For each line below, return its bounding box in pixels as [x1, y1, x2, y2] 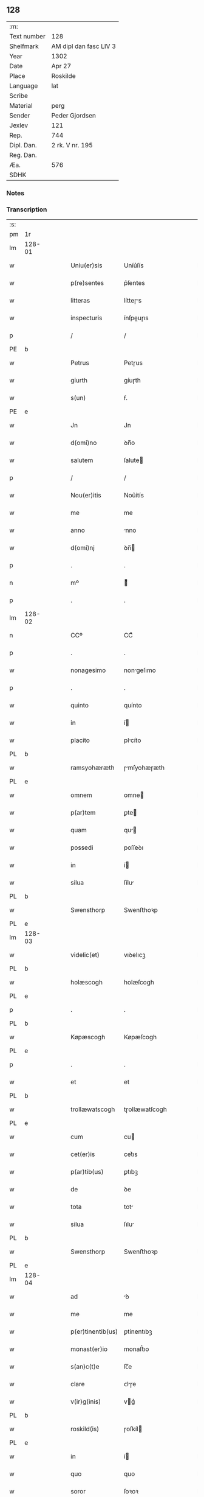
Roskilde [51, 71, 76, 80]
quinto [70, 701, 89, 710]
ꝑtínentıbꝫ [123, 1327, 152, 1336]
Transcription [6, 205, 47, 214]
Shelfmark [9, 42, 39, 51]
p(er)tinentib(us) [70, 1327, 118, 1336]
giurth [70, 376, 88, 385]
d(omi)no [70, 438, 97, 447]
